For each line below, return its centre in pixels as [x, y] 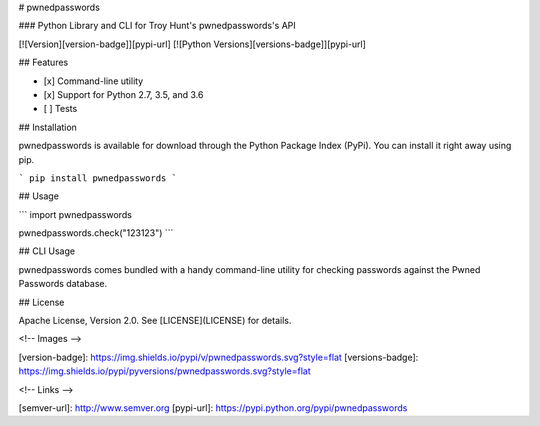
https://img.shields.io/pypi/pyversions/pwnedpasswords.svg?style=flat [164, 371]
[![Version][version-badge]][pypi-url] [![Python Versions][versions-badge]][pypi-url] [192, 44]
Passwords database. [63, 284]
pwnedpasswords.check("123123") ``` [96, 233]
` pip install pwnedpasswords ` [97, 178]
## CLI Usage [46, 251]
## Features [43, 62]
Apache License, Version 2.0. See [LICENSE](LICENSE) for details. [155, 321]
